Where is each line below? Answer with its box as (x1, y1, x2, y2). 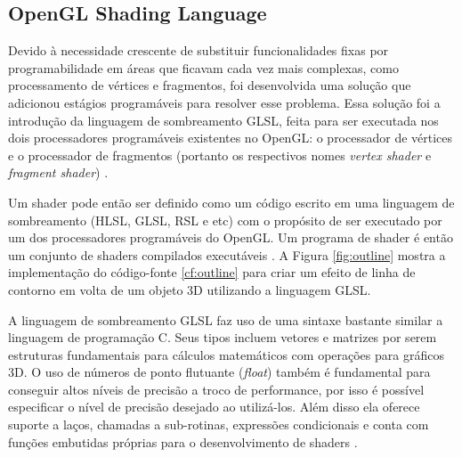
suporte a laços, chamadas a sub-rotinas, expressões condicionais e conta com (8, 415, 429, 434)
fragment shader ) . (8, 163, 109, 182)
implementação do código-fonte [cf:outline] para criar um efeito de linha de (8, 263, 416, 282)
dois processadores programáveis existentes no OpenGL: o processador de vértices (8, 128, 453, 147)
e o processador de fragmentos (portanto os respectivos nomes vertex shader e (8, 145, 432, 164)
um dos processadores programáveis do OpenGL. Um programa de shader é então (8, 228, 453, 247)
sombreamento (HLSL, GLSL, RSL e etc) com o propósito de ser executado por (8, 210, 442, 229)
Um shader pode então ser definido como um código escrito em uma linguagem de (8, 192, 455, 211)
